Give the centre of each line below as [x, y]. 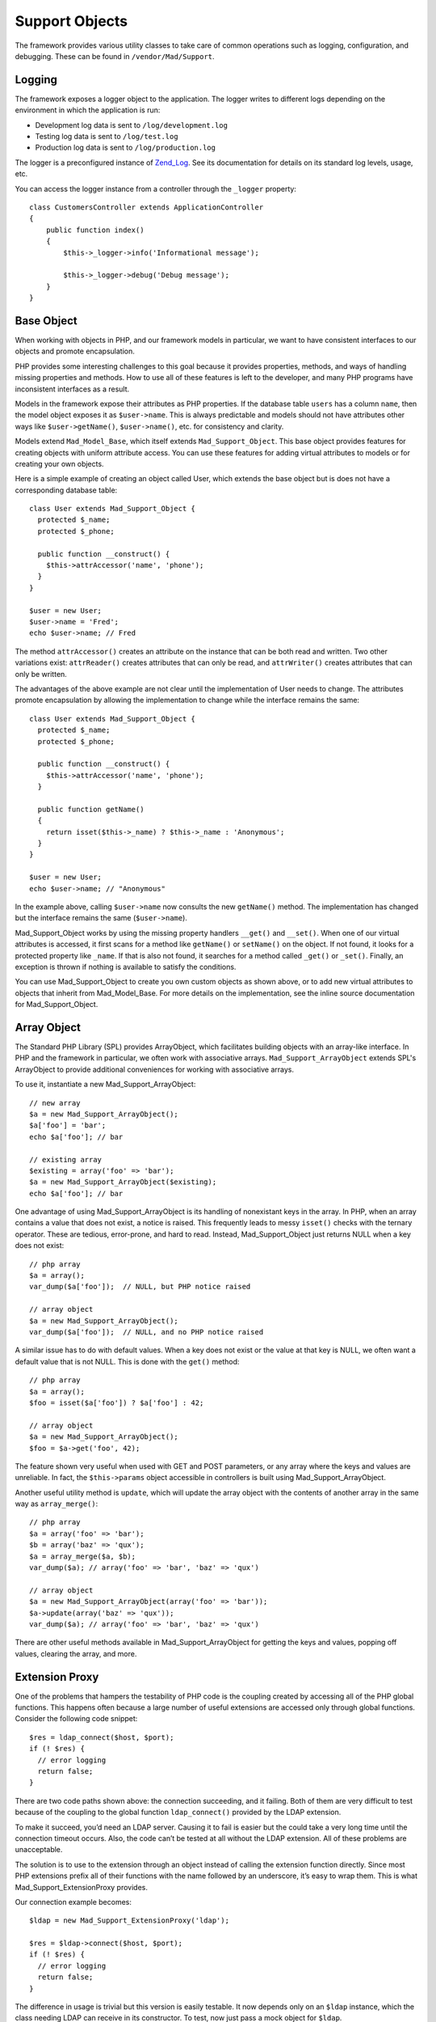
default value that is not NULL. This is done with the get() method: [127, 1361]
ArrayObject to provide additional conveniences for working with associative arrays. [155, 1069]
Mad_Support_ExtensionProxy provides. [82, 1887]
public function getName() [91, 809]
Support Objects [71, 21]
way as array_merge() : [57, 1504]
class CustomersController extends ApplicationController [147, 207]
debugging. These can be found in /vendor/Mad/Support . [115, 56]
